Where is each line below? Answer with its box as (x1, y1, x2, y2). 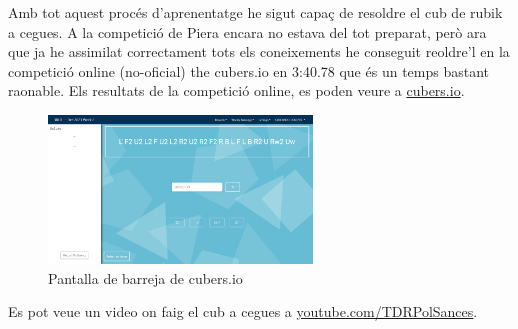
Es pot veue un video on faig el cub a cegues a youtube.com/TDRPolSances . (8, 301, 478, 322)
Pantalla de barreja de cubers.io (48, 267, 243, 288)
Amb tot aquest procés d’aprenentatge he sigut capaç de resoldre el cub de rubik (8, 2, 503, 22)
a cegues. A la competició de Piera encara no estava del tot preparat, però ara (8, 21, 487, 42)
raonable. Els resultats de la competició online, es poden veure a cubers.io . (8, 80, 465, 101)
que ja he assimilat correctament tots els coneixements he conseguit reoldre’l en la (8, 41, 510, 62)
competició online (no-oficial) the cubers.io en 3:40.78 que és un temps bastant (8, 60, 489, 81)
